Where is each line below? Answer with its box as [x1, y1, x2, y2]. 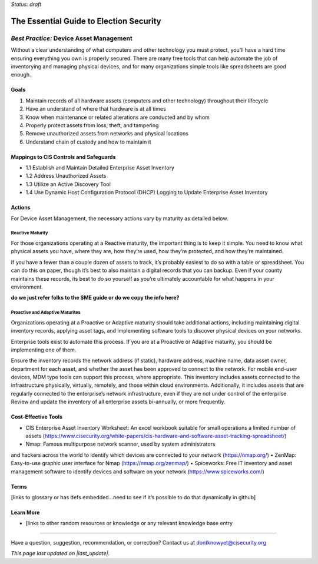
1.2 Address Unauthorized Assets [25, 172, 107, 180]
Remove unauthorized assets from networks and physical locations [25, 130, 188, 137]
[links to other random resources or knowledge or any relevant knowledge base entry [25, 520, 233, 527]
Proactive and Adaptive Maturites [11, 310, 81, 316]
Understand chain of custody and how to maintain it [25, 138, 151, 145]
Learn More [11, 509, 40, 516]
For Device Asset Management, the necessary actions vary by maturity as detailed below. [11, 215, 228, 222]
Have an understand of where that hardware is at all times [25, 105, 166, 112]
